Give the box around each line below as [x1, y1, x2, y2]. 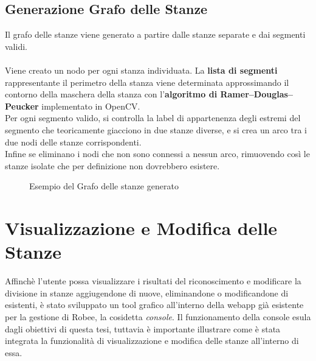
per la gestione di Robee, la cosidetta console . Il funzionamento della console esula [5, 310, 311, 323]
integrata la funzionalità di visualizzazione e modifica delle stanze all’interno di [5, 334, 299, 347]
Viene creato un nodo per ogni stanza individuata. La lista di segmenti [5, 63, 278, 76]
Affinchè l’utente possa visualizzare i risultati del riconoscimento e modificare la [5, 275, 301, 287]
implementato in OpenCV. [41, 99, 140, 112]
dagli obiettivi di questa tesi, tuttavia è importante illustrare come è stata [5, 322, 281, 335]
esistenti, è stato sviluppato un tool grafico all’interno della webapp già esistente [5, 298, 304, 311]
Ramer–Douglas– [220, 88, 293, 100]
